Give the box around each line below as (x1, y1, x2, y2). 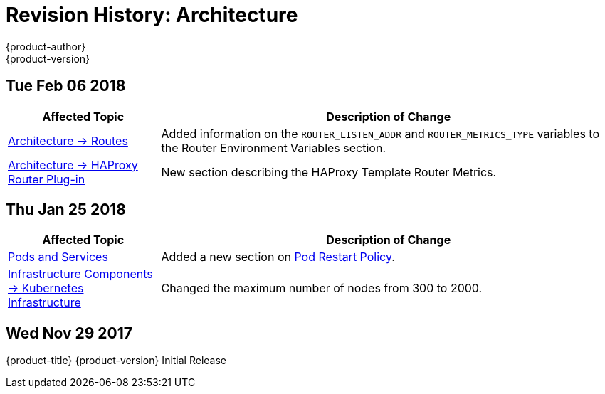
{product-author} (6, 40, 86, 53)
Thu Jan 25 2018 (6, 201, 127, 219)
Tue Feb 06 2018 (6, 77, 126, 95)
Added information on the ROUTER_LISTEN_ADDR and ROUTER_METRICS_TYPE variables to (161, 126, 600, 141)
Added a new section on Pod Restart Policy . (161, 250, 395, 265)
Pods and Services (8, 250, 108, 265)
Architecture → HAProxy (8, 157, 138, 172)
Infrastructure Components (8, 267, 153, 282)
